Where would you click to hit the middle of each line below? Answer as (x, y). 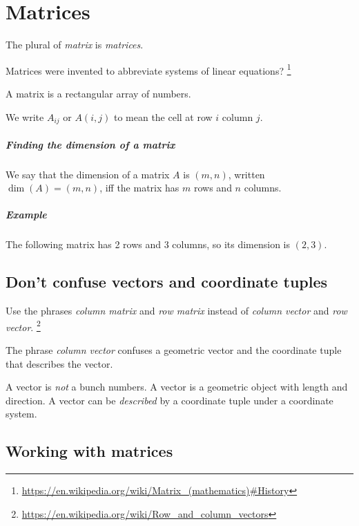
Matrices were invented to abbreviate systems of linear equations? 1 (148, 69)
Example (26, 215)
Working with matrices (89, 451)
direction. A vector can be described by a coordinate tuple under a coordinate (169, 400)
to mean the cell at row (163, 116)
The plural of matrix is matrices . (75, 45)
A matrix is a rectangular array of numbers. (98, 93)
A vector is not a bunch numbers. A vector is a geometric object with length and (177, 387)
